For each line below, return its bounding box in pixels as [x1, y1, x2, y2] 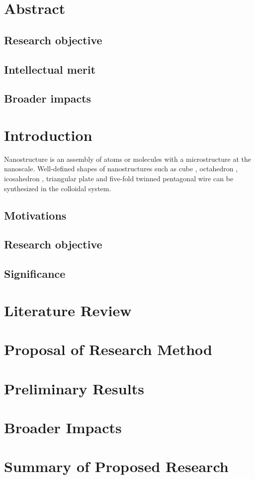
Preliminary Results [4, 378, 144, 398]
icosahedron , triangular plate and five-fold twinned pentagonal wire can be [4, 173, 234, 184]
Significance [4, 266, 66, 281]
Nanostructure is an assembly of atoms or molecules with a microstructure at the [4, 153, 251, 164]
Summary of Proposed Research [4, 456, 229, 477]
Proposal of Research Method [4, 339, 212, 359]
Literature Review [4, 300, 132, 320]
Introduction [4, 124, 92, 145]
